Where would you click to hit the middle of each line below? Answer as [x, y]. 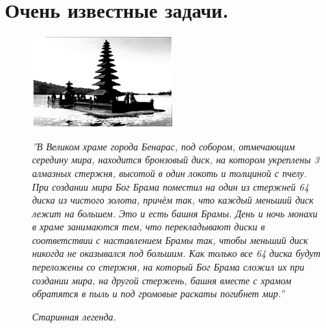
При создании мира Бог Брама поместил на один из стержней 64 [171, 186]
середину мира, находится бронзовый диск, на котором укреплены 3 [176, 160]
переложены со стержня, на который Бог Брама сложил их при [168, 267]
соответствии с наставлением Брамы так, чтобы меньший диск [170, 240]
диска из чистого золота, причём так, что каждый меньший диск [173, 200]
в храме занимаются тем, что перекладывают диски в [149, 227]
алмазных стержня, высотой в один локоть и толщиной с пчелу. [170, 173]
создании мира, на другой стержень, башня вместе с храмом [162, 280]
